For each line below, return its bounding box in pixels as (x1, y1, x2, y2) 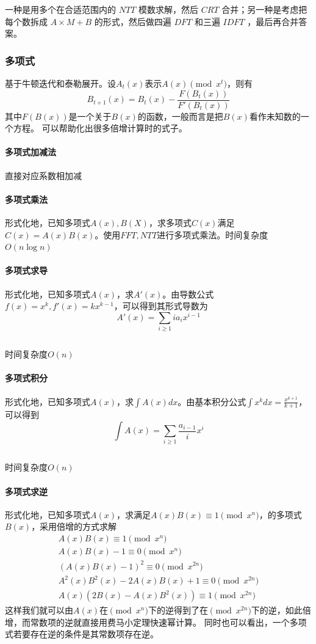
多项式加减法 (5, 145, 56, 158)
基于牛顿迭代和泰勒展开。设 (5, 77, 116, 89)
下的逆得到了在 (148, 604, 208, 617)
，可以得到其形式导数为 (113, 299, 208, 312)
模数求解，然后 (138, 3, 198, 15)
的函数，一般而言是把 (137, 109, 223, 122)
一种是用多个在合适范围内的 (5, 3, 116, 15)
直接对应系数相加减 (5, 169, 82, 181)
